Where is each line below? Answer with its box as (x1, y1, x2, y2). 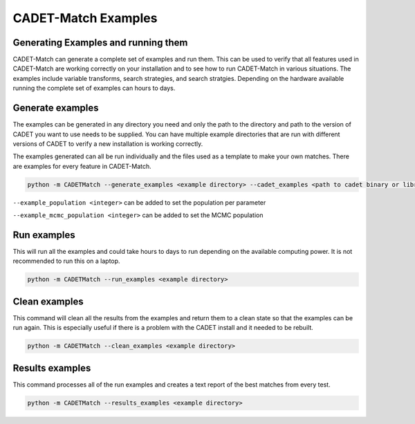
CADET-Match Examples (12, 10, 158, 26)
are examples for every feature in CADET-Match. (12, 162, 151, 170)
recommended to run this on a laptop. (12, 257, 120, 266)
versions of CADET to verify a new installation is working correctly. (12, 139, 203, 148)
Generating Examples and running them (12, 37, 188, 48)
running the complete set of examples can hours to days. (12, 84, 176, 93)
